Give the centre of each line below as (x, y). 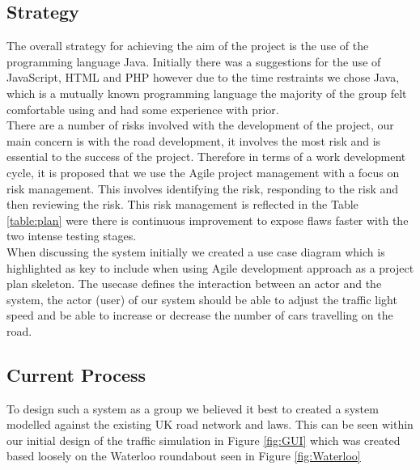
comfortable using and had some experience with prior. (143, 109)
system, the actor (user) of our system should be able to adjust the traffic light (202, 299)
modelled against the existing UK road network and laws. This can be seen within (210, 424)
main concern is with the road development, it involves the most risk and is (194, 140)
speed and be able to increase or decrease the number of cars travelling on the (200, 315)
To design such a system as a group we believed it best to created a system (193, 408)
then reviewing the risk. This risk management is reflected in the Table (182, 204)
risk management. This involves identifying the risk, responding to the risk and (203, 188)
